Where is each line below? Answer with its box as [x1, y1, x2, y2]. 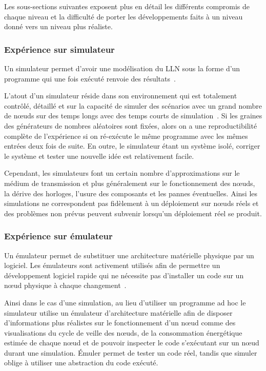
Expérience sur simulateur [4, 43, 115, 55]
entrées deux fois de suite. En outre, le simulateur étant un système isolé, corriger [4, 140, 260, 151]
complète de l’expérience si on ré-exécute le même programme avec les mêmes [4, 130, 248, 141]
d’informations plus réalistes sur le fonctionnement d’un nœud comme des [4, 317, 236, 328]
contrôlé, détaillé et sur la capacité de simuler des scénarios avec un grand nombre [4, 100, 262, 111]
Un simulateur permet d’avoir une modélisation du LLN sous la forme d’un [4, 63, 240, 73]
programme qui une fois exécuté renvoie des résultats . [4, 73, 176, 84]
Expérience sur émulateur [4, 230, 113, 242]
